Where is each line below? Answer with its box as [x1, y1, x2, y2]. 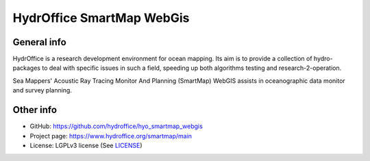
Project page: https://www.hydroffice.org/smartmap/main [29, 132, 192, 140]
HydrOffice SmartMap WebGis [12, 10, 190, 25]
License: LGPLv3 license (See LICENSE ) [29, 141, 143, 149]
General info [12, 36, 66, 48]
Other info [12, 104, 58, 116]
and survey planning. [12, 86, 72, 95]
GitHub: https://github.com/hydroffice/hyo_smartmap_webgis [29, 122, 203, 130]
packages [12, 64, 41, 72]
